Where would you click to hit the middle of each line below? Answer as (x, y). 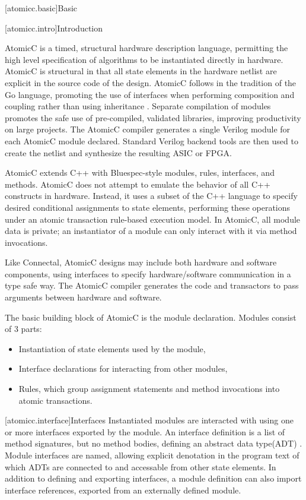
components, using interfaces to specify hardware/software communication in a (148, 273)
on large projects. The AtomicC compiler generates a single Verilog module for (148, 129)
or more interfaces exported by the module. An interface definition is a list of (145, 431)
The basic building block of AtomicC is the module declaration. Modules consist (151, 317)
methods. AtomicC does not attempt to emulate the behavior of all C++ (138, 184)
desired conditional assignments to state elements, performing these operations (148, 207)
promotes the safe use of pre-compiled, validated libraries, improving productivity (153, 117)
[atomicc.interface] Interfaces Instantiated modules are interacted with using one (149, 420)
